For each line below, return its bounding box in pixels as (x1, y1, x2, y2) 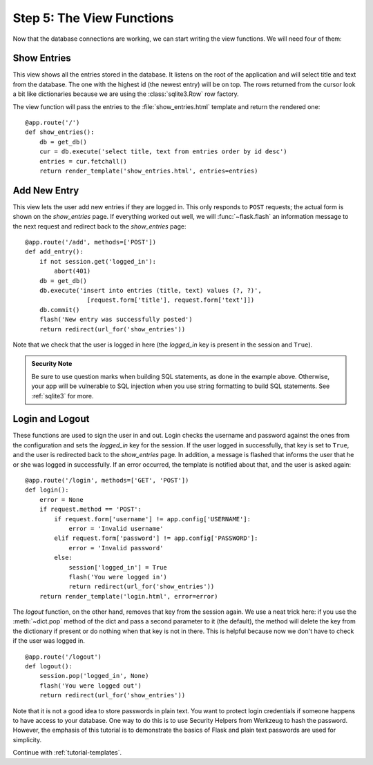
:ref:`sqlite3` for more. (31, 391, 94, 400)
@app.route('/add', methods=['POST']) (25, 238, 157, 246)
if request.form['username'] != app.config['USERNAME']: (54, 515, 251, 523)
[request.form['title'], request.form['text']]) (86, 296, 255, 304)
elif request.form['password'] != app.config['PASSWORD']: (54, 534, 258, 542)
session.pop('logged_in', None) (39, 672, 149, 680)
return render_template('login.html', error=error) (39, 592, 218, 600)
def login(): (25, 486, 69, 494)
